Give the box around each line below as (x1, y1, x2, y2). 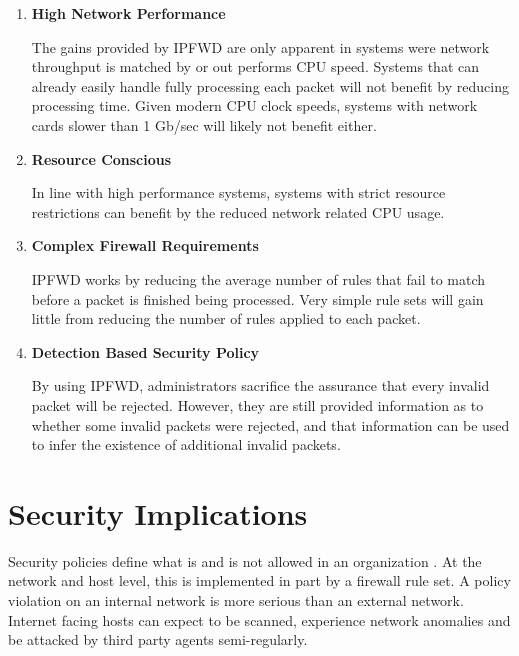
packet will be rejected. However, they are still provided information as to (31, 394, 484, 415)
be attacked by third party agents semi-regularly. (8, 629, 308, 650)
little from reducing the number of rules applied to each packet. (31, 308, 421, 329)
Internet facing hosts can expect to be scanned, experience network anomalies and (8, 609, 511, 630)
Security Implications (8, 492, 308, 533)
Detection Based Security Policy (31, 341, 260, 362)
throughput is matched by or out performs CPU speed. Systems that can (31, 56, 479, 77)
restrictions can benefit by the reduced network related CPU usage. (31, 201, 445, 222)
